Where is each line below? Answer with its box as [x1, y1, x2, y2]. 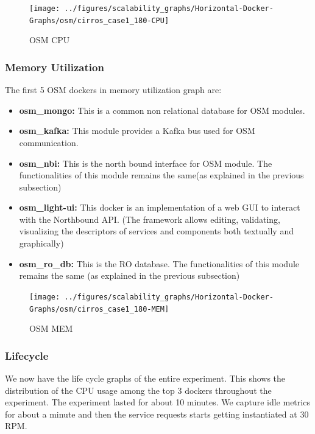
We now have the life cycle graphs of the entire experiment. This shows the [5, 371, 286, 384]
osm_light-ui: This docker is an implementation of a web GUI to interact [19, 201, 300, 214]
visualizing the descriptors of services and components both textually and [19, 225, 294, 237]
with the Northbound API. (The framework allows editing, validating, [19, 212, 281, 225]
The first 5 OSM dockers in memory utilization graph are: [5, 83, 222, 96]
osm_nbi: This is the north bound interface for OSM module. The [19, 156, 272, 169]
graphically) [19, 237, 64, 250]
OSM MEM [29, 322, 73, 335]
